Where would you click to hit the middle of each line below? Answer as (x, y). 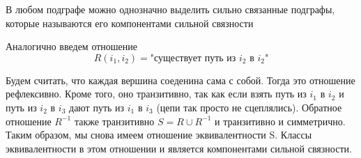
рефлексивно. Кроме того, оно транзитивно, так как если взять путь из (156, 94)
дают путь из (97, 107)
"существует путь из (193, 58)
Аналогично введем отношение (71, 46)
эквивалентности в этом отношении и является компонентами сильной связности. (179, 148)
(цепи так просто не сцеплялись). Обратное (249, 107)
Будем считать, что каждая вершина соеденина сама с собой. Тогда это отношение (180, 80)
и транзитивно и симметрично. (280, 121)
